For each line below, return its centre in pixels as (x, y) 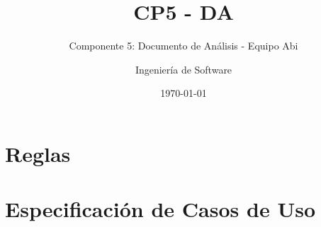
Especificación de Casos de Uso (160, 209)
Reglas (38, 153)
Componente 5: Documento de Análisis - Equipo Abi (184, 46)
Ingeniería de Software (184, 69)
